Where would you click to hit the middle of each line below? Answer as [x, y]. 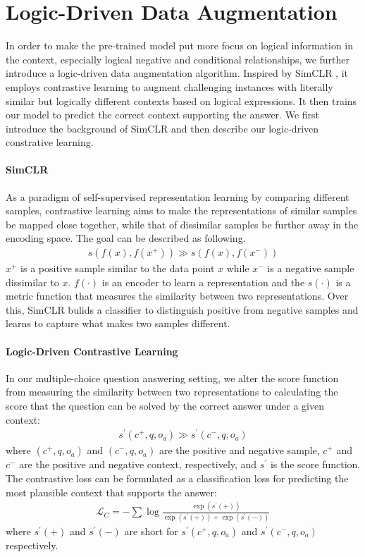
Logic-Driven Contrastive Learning [92, 351]
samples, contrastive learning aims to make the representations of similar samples [181, 210]
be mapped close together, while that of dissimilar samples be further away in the [182, 224]
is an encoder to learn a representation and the [203, 282]
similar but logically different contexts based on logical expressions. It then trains [181, 100]
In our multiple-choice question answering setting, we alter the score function [172, 378]
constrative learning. [50, 142]
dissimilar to [32, 282]
